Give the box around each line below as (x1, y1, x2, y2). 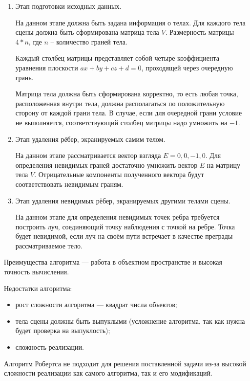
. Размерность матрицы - (165, 27, 239, 37)
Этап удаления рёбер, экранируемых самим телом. (15, 134, 166, 144)
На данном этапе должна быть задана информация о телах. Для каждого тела (15, 17, 246, 27)
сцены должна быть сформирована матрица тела (15, 27, 159, 37)
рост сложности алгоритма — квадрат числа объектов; (15, 299, 177, 310)
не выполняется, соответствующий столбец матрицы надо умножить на (15, 117, 228, 127)
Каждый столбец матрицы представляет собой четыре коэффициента (15, 53, 220, 63)
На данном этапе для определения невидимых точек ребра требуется (15, 212, 220, 222)
